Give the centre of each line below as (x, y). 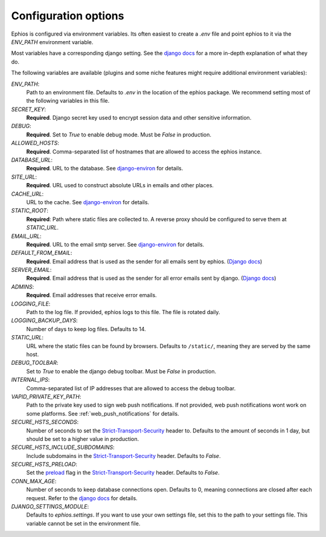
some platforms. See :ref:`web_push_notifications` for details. (103, 413)
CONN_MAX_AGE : (34, 481)
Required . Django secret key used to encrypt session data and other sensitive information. (139, 118)
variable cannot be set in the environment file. (83, 523)
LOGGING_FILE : (31, 304)
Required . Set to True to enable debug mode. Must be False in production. (119, 134)
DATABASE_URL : (32, 160)
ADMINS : (23, 286)
